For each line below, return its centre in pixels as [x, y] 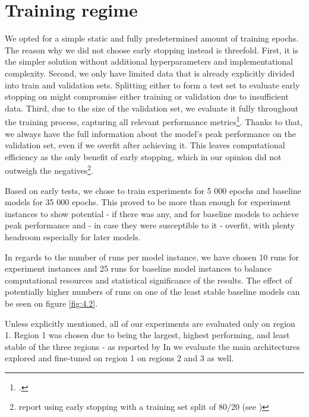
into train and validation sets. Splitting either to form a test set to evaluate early [152, 85]
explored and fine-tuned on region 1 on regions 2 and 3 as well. [119, 358]
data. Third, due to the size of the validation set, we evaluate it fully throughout [152, 108]
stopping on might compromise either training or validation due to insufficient [147, 96]
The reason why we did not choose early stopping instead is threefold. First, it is [152, 50]
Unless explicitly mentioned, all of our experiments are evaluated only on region [150, 323]
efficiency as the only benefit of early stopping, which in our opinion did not [143, 156]
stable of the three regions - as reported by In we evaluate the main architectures [152, 346]
